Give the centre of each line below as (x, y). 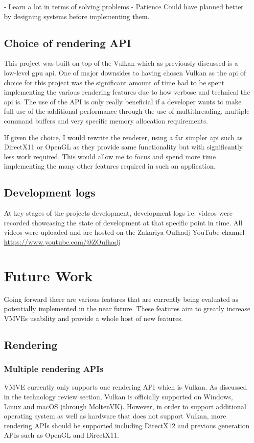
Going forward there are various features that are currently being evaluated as (121, 299)
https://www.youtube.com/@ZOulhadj (62, 241)
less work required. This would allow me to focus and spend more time (110, 156)
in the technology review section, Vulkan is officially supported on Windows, (118, 396)
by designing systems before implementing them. (77, 16)
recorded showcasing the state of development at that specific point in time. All (123, 222)
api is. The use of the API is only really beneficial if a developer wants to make (123, 101)
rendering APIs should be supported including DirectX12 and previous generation (127, 425)
